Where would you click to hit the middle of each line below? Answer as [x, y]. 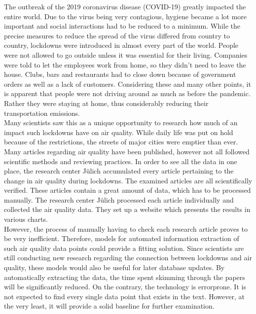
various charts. [26, 219]
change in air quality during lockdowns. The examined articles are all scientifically [128, 180]
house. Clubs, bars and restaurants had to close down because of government [120, 74]
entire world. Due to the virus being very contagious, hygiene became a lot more [126, 16]
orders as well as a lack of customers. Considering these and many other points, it [128, 84]
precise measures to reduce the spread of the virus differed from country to [117, 35]
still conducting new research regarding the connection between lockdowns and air [128, 258]
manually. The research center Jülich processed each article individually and [119, 199]
